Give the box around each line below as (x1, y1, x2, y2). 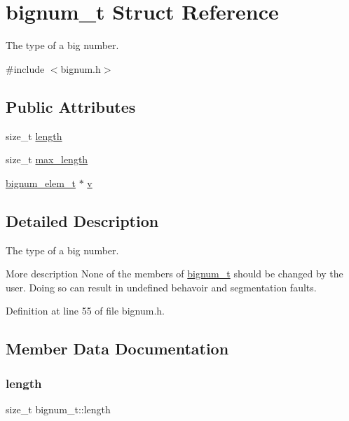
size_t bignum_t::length (6, 401, 111, 416)
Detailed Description (6, 209, 159, 231)
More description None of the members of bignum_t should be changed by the (6, 266, 343, 281)
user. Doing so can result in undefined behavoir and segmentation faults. (6, 279, 317, 294)
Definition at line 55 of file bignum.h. (6, 303, 165, 318)
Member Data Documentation (6, 338, 229, 359)
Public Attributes (6, 95, 136, 117)
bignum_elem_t (6, 175, 76, 190)
